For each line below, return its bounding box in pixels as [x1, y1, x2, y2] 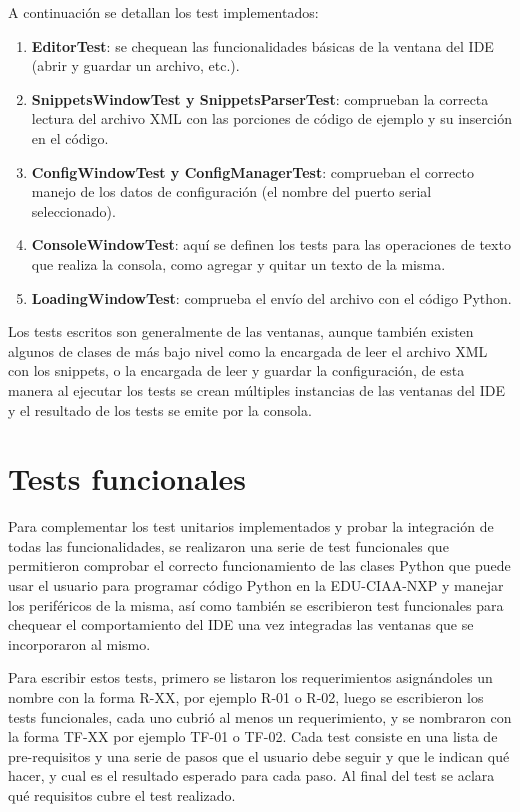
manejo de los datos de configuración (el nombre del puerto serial [31, 181, 432, 202]
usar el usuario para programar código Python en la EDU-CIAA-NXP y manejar [8, 575, 504, 595]
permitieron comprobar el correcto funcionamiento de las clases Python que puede [8, 555, 511, 576]
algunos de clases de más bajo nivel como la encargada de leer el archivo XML [8, 340, 488, 361]
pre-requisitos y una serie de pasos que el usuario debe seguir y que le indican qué [8, 745, 510, 766]
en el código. [31, 127, 109, 148]
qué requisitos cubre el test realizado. [8, 784, 236, 805]
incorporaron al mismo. [8, 633, 151, 654]
